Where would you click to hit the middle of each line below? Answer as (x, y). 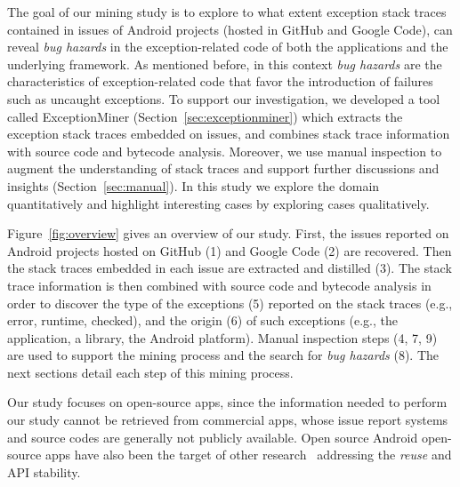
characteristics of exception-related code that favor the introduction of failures (220, 81)
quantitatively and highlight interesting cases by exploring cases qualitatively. (218, 203)
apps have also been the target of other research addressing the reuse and (248, 455)
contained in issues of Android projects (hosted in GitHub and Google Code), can (230, 29)
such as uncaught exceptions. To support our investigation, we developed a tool (224, 98)
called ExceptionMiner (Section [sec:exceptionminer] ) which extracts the (205, 116)
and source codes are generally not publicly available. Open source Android (213, 437)
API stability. (44, 471)
